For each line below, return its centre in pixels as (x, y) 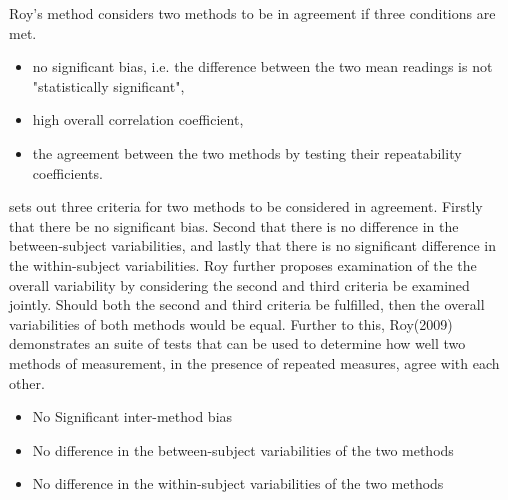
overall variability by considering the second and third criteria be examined (239, 284)
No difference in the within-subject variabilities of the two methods (238, 483)
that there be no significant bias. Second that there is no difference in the (234, 225)
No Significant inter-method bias (132, 416)
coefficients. (67, 172)
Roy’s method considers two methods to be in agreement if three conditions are (252, 13)
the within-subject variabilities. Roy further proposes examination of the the (243, 264)
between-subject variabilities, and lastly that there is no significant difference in (253, 245)
